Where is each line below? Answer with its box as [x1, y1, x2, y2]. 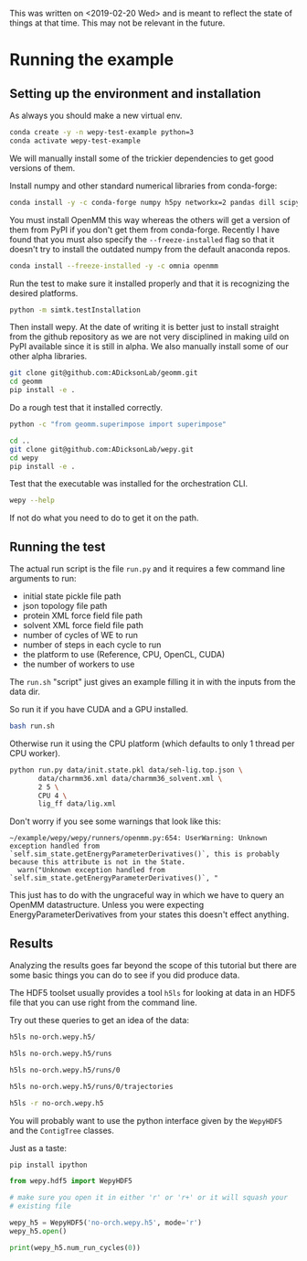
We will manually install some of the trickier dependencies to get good [9, 153, 274, 164]
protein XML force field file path [22, 610, 143, 621]
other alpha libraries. [9, 351, 88, 362]
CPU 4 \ [37, 791, 68, 800]
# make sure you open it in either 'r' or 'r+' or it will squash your [9, 1193, 288, 1202]
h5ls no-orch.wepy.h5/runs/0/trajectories [9, 1082, 174, 1091]
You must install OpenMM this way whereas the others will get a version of [9, 214, 291, 225]
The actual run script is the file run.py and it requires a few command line [9, 563, 286, 574]
